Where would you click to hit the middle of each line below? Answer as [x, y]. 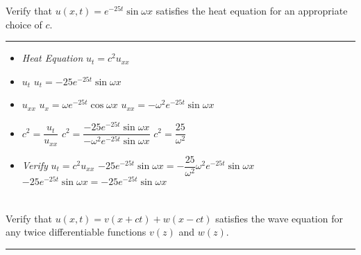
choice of [24, 24]
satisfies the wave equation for [279, 218]
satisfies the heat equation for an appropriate [252, 10]
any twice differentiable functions [76, 232]
